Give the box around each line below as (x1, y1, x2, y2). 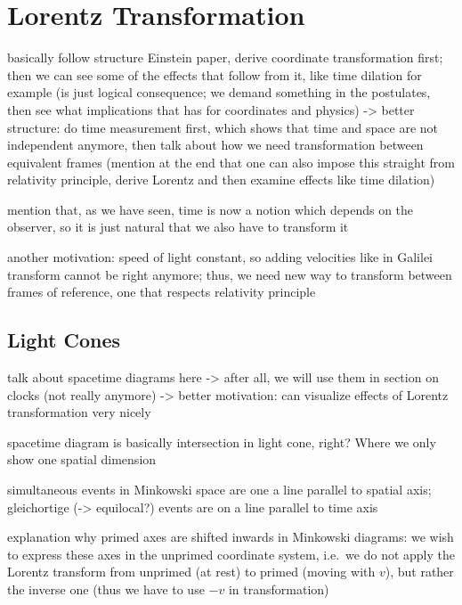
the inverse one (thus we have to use (7, 579, 205, 598)
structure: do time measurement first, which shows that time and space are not (7, 118, 438, 136)
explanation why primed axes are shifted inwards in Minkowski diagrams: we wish (7, 527, 454, 546)
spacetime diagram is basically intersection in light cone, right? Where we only (7, 432, 436, 451)
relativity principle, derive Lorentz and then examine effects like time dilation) (7, 170, 435, 189)
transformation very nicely (7, 403, 151, 421)
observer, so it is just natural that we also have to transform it (7, 217, 349, 236)
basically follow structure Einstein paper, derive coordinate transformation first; (7, 48, 443, 67)
